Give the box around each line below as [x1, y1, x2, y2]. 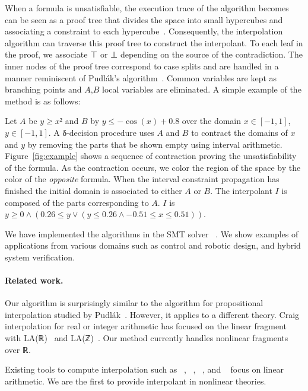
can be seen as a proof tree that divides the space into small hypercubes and [5, 13, 283, 26]
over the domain [182, 115, 242, 127]
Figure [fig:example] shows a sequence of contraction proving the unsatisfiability [5, 150, 297, 162]
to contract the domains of [191, 126, 288, 138]
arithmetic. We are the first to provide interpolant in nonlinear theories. [5, 374, 266, 387]
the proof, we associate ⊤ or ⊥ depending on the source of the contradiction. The [5, 48, 303, 61]
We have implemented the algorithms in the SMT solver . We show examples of [5, 227, 299, 240]
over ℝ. [5, 343, 31, 355]
